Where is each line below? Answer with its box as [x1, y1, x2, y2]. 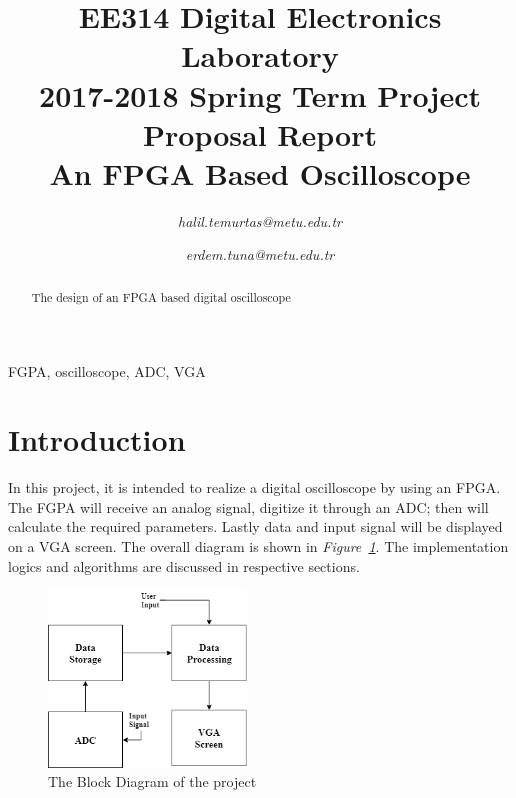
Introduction [8, 419, 186, 460]
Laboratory [181, 35, 339, 76]
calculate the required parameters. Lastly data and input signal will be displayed [8, 516, 503, 537]
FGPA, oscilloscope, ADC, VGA [8, 360, 206, 381]
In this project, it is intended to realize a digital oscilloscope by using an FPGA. [8, 477, 501, 498]
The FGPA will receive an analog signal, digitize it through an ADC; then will [8, 496, 489, 517]
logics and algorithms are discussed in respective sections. [8, 555, 360, 576]
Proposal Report [143, 113, 377, 154]
